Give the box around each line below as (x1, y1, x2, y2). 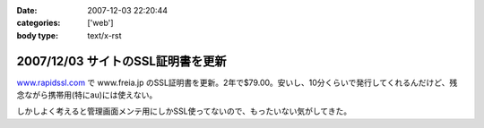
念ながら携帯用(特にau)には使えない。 (16, 90, 158, 100)
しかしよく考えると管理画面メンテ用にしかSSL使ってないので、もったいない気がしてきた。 (16, 106, 352, 116)
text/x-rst (87, 30, 122, 40)
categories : (16, 18, 61, 29)
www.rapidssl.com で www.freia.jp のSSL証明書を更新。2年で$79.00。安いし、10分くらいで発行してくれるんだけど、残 (16, 77, 458, 88)
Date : (16, 5, 38, 15)
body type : (16, 30, 58, 40)
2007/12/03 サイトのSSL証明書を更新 (16, 54, 228, 69)
